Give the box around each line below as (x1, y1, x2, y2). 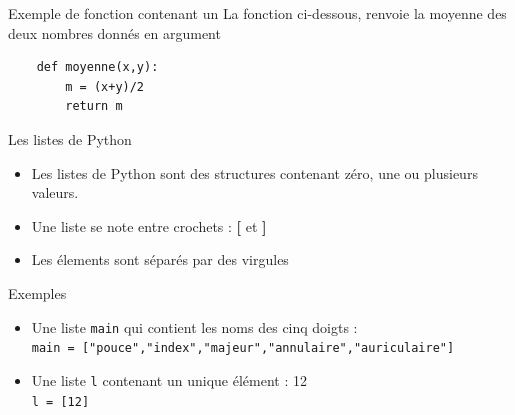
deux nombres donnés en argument (8, 22, 221, 43)
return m (65, 99, 123, 114)
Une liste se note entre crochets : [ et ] (31, 215, 267, 236)
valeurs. (31, 182, 79, 203)
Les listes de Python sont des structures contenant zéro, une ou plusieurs (31, 162, 478, 183)
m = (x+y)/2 (65, 79, 145, 94)
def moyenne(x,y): (36, 60, 159, 75)
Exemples (8, 282, 67, 303)
